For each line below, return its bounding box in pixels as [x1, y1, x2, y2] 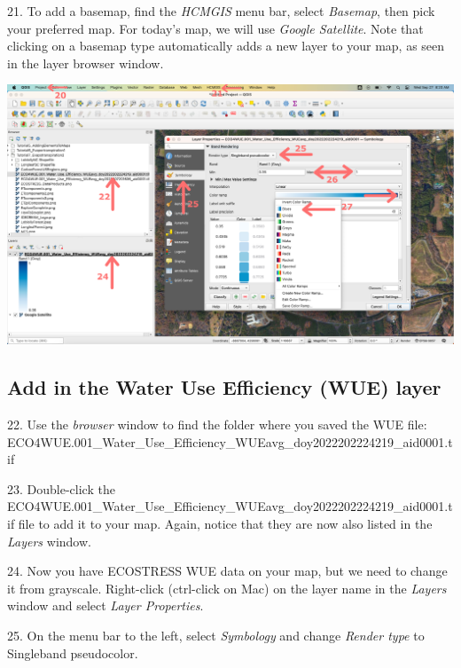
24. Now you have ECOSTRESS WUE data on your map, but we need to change [7, 562, 448, 580]
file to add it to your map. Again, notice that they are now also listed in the [18, 514, 433, 532]
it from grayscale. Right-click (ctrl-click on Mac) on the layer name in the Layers [7, 578, 447, 597]
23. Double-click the [7, 479, 115, 498]
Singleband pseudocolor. [7, 643, 138, 662]
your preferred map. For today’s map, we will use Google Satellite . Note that [7, 19, 424, 37]
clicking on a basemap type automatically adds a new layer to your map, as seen [7, 36, 445, 55]
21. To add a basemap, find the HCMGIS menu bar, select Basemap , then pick [7, 2, 435, 20]
